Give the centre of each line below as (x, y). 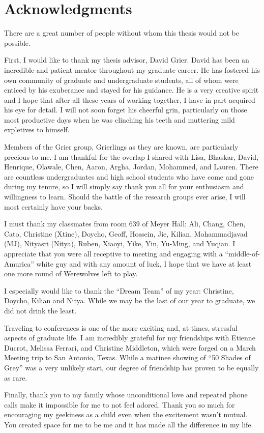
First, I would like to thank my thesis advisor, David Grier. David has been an (127, 60)
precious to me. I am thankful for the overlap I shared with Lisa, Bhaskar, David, (131, 156)
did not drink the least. (40, 310)
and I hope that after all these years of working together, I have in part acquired (130, 99)
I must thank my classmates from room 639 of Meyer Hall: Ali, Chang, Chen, (125, 224)
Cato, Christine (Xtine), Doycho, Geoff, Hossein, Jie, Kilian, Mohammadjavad (126, 233)
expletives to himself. (37, 129)
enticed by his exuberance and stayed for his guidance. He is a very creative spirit (131, 90)
